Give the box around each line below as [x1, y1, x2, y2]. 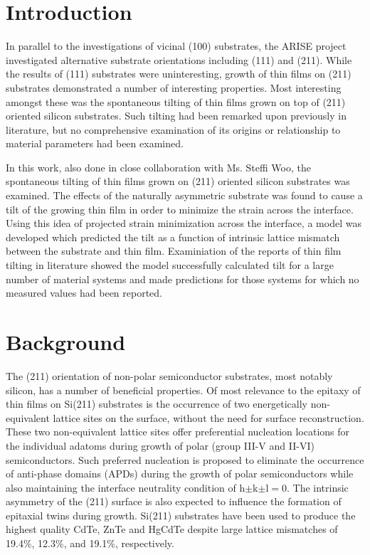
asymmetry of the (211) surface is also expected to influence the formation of [6, 494, 342, 509]
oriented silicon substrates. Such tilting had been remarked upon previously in [6, 108, 347, 123]
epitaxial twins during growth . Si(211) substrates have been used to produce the [6, 507, 356, 522]
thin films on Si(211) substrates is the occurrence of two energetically [6, 396, 308, 411]
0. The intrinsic [281, 480, 349, 495]
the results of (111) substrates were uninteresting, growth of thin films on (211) [6, 66, 351, 81]
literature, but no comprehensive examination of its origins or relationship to [6, 122, 341, 137]
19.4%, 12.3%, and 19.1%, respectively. [6, 536, 174, 551]
